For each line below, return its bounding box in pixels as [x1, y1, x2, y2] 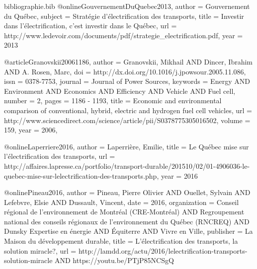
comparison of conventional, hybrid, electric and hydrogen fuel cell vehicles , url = [4, 105, 252, 115]
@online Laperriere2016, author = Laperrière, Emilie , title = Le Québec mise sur [4, 141, 249, 151]
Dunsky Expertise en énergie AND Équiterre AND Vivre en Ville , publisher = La [4, 226, 253, 236]
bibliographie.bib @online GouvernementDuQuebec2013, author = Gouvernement [4, 1, 250, 11]
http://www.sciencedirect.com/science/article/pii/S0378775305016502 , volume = [4, 115, 251, 125]
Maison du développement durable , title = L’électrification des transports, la [4, 236, 238, 246]
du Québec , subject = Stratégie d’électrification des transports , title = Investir [4, 10, 244, 21]
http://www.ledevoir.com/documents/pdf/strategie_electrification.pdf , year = [4, 30, 243, 40]
